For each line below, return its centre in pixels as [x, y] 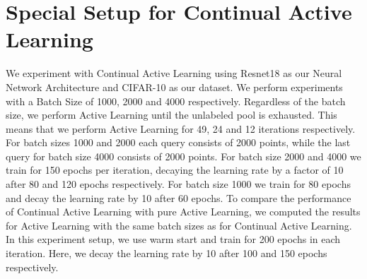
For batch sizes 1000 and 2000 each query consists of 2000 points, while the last [178, 142]
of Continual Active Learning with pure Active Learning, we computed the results [183, 212]
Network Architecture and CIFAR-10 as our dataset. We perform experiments [174, 87]
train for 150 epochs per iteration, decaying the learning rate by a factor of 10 [175, 170]
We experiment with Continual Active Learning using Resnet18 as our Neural [174, 73]
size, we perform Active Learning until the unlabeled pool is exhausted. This [171, 115]
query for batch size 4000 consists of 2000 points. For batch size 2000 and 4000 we [183, 156]
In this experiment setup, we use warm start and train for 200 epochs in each [173, 239]
